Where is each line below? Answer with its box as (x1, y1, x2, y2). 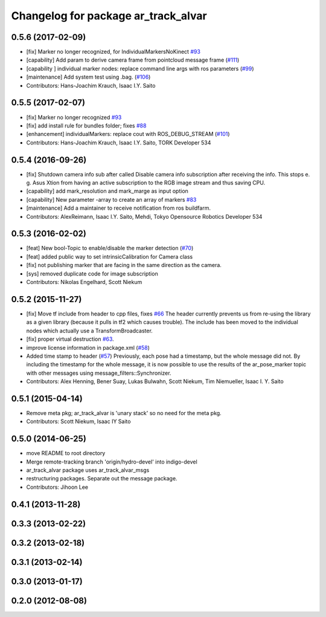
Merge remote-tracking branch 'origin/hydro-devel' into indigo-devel (26, 458, 197, 465)
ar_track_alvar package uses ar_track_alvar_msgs (26, 467, 150, 474)
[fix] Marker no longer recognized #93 (26, 114, 122, 121)
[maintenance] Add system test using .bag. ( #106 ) (26, 73, 151, 81)
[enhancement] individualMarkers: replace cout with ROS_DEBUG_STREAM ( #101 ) (26, 131, 230, 138)
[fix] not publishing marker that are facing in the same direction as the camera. (26, 262, 222, 269)
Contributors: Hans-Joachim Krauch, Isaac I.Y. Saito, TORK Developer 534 (26, 139, 211, 146)
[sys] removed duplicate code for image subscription (26, 270, 158, 277)
